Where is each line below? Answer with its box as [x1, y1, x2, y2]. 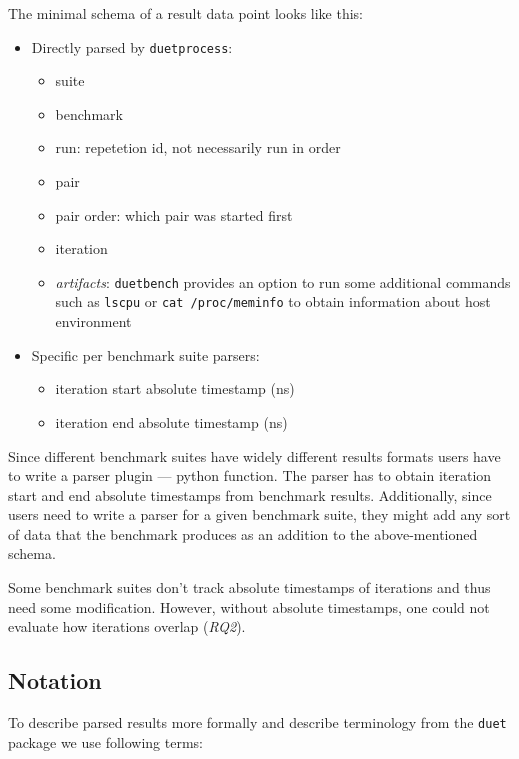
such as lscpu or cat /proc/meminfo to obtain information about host [55, 291, 491, 312]
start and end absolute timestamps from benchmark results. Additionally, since [8, 484, 492, 505]
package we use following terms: [8, 731, 203, 752]
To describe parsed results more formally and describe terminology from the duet [8, 712, 507, 733]
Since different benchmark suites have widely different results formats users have [8, 445, 501, 466]
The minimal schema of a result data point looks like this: [8, 3, 363, 23]
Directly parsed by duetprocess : [31, 36, 233, 57]
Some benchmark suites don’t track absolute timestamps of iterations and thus [8, 577, 491, 598]
